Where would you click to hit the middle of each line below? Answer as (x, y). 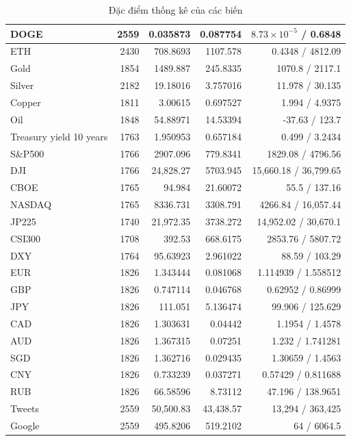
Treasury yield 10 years (59, 136)
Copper (26, 102)
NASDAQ (31, 204)
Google (25, 425)
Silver (22, 85)
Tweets (25, 408)
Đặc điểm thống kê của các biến (175, 10)
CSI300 (25, 238)
